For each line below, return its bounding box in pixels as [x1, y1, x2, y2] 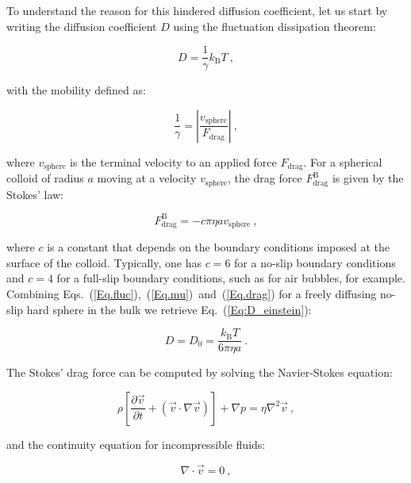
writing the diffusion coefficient [6, 17, 157, 34]
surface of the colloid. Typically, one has [6, 254, 202, 270]
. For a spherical [303, 153, 382, 170]
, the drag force [227, 170, 302, 186]
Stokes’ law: [6, 186, 64, 202]
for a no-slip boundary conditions [234, 254, 396, 270]
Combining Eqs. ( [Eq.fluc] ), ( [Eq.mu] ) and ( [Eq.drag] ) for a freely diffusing [6, 286, 377, 302]
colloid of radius [6, 170, 84, 186]
